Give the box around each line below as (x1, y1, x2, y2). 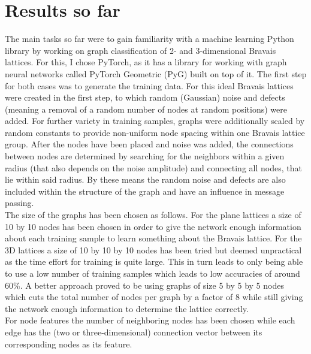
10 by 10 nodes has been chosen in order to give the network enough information (5, 220, 301, 232)
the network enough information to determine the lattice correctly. (5, 302, 249, 314)
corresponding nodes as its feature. (5, 337, 132, 350)
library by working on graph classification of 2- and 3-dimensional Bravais (5, 44, 276, 56)
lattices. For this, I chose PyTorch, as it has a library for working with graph (5, 56, 287, 68)
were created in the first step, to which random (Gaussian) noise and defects (5, 91, 285, 104)
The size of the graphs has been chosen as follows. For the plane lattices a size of (5, 208, 301, 221)
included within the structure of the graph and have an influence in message (5, 184, 285, 197)
